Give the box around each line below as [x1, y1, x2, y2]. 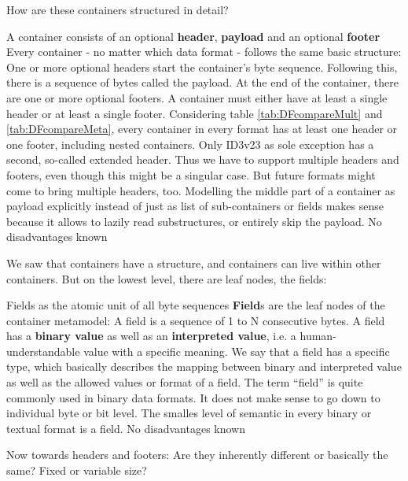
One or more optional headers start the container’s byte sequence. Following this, [6, 58, 398, 75]
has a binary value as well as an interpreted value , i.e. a [6, 327, 296, 344]
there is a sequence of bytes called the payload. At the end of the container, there [6, 74, 399, 91]
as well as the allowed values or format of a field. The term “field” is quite [6, 374, 363, 390]
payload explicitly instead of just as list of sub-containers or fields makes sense [6, 198, 384, 214]
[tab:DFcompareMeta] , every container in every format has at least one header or [6, 120, 398, 137]
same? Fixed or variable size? [6, 462, 147, 479]
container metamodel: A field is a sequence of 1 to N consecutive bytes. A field [6, 312, 385, 328]
